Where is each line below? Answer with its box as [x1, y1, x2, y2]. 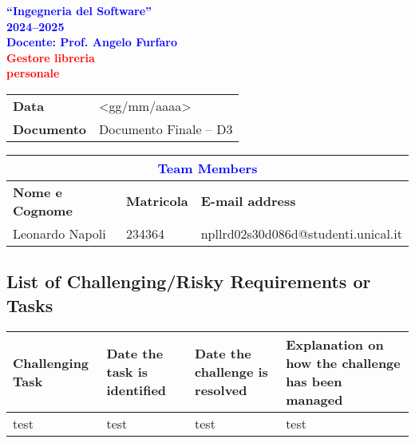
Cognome [13, 200, 73, 220]
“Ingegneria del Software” [6, 2, 152, 18]
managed [286, 390, 343, 409]
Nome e [13, 182, 62, 201]
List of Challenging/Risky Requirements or [6, 269, 371, 294]
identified [106, 381, 167, 400]
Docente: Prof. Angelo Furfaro [6, 34, 177, 50]
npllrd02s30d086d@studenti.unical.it [200, 223, 402, 243]
